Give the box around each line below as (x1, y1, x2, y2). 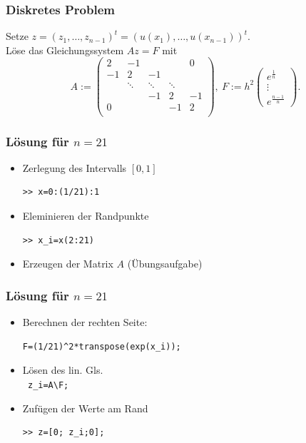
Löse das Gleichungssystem (6, 42, 124, 57)
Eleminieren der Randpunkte (22, 208, 149, 223)
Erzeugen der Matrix (22, 256, 113, 271)
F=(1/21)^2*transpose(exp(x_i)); (22, 341, 181, 352)
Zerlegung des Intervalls (22, 160, 127, 175)
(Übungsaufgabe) (127, 256, 203, 271)
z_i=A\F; (27, 380, 69, 390)
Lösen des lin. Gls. (22, 362, 103, 377)
